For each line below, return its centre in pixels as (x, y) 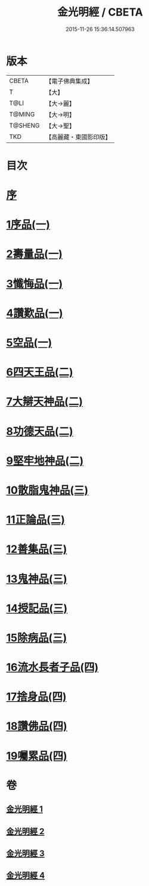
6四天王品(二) (40, 372)
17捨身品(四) (36, 697)
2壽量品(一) (34, 254)
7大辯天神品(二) (45, 402)
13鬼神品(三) (37, 579)
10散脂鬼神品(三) (47, 490)
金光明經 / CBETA (100, 12)
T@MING (22, 114)
